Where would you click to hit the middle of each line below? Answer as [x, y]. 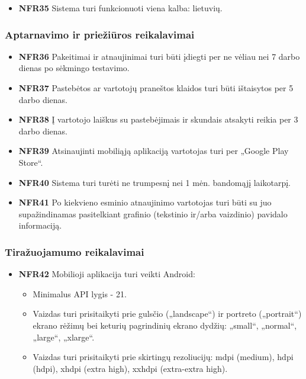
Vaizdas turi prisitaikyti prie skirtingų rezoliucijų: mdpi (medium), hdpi [163, 357]
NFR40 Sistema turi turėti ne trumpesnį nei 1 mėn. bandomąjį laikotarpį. [155, 182]
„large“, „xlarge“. [64, 337]
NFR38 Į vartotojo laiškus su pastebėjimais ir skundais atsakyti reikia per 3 [158, 119]
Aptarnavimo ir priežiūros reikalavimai [100, 34]
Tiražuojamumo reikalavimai [75, 251]
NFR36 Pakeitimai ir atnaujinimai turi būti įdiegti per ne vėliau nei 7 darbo [159, 56]
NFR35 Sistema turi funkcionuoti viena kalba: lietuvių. [120, 8]
